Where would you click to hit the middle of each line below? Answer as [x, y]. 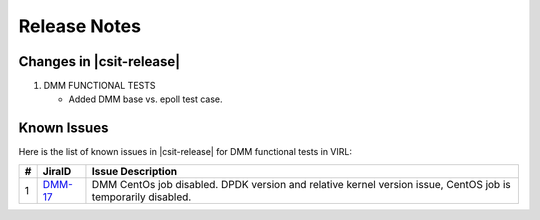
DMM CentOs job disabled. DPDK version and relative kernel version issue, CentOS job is [301, 184]
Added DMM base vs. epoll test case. [146, 99]
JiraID [57, 171]
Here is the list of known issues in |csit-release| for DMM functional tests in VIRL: [185, 152]
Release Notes [80, 26]
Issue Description [134, 171]
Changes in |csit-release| [99, 61]
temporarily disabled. [141, 197]
